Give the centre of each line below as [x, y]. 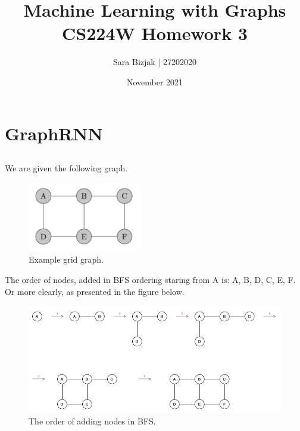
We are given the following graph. [66, 168]
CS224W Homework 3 [155, 33]
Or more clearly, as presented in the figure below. [95, 291]
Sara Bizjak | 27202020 [155, 62]
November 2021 [155, 81]
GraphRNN [54, 133]
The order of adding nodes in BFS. [92, 421]
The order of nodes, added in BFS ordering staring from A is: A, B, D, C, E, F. [150, 280]
